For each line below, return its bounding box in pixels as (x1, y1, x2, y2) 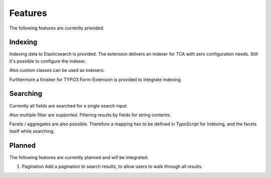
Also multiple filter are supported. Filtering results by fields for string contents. (9, 111, 171, 117)
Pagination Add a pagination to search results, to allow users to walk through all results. (22, 163, 203, 169)
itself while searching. (9, 128, 55, 134)
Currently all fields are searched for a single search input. (9, 102, 128, 108)
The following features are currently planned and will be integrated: (9, 154, 149, 160)
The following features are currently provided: (9, 25, 104, 31)
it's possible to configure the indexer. (9, 58, 86, 64)
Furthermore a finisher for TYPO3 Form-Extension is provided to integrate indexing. (9, 76, 182, 82)
